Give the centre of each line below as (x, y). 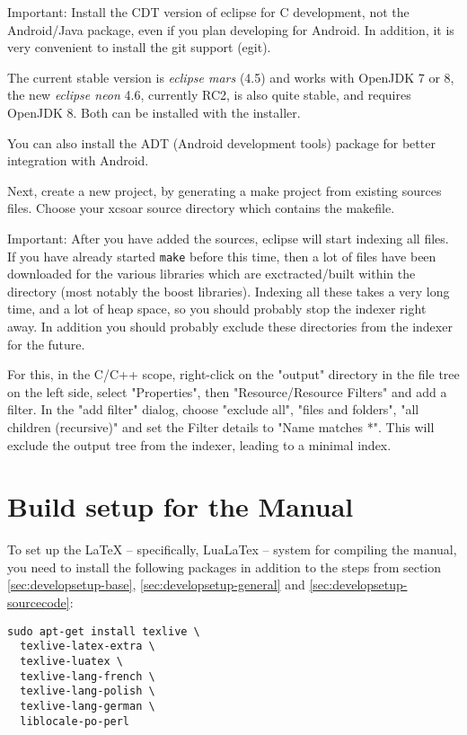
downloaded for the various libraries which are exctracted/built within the (211, 274)
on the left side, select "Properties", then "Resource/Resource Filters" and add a (227, 391)
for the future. (46, 344)
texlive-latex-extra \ (88, 646)
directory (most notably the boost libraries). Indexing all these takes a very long (229, 291)
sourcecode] (39, 602)
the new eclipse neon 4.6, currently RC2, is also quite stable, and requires (209, 95)
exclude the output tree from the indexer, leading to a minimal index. (199, 444)
